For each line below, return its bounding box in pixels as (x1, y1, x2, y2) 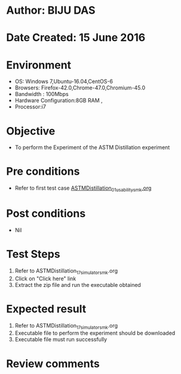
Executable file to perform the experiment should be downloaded (14, 329, 176, 337)
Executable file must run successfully (14, 336, 108, 343)
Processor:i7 (14, 103, 47, 110)
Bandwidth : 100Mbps (14, 91, 69, 98)
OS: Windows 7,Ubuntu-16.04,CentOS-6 (14, 78, 113, 85)
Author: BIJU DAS (6, 4, 96, 17)
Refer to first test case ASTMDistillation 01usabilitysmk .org (14, 184, 152, 193)
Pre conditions (6, 165, 80, 178)
